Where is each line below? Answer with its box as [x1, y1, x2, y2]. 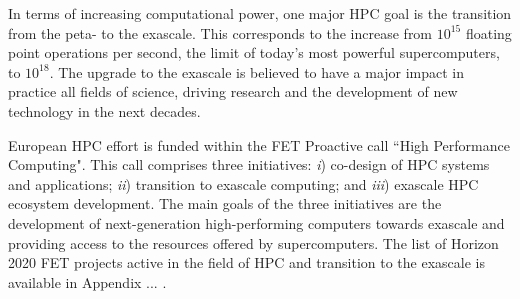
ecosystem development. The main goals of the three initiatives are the [8, 193, 442, 214]
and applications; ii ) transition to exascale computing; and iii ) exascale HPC [8, 173, 479, 194]
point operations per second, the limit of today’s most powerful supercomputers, [8, 42, 500, 63]
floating [465, 22, 512, 43]
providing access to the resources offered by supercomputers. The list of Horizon [8, 232, 499, 253]
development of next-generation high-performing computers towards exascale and [8, 212, 505, 233]
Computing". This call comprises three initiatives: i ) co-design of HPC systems [8, 154, 490, 175]
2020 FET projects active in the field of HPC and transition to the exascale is [8, 252, 485, 273]
